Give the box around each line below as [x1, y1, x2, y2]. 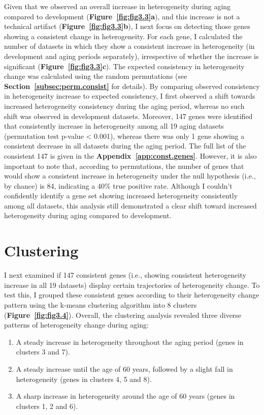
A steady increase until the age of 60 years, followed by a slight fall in [16, 363, 233, 374]
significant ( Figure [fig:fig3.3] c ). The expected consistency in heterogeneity [4, 61, 245, 71]
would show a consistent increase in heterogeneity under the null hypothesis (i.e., [4, 170, 256, 181]
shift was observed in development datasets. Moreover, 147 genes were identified [4, 110, 253, 121]
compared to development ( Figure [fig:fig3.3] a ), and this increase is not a [4, 11, 240, 21]
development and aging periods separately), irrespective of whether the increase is [4, 50, 259, 61]
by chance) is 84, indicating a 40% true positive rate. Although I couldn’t [4, 180, 233, 191]
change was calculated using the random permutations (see [4, 71, 187, 81]
